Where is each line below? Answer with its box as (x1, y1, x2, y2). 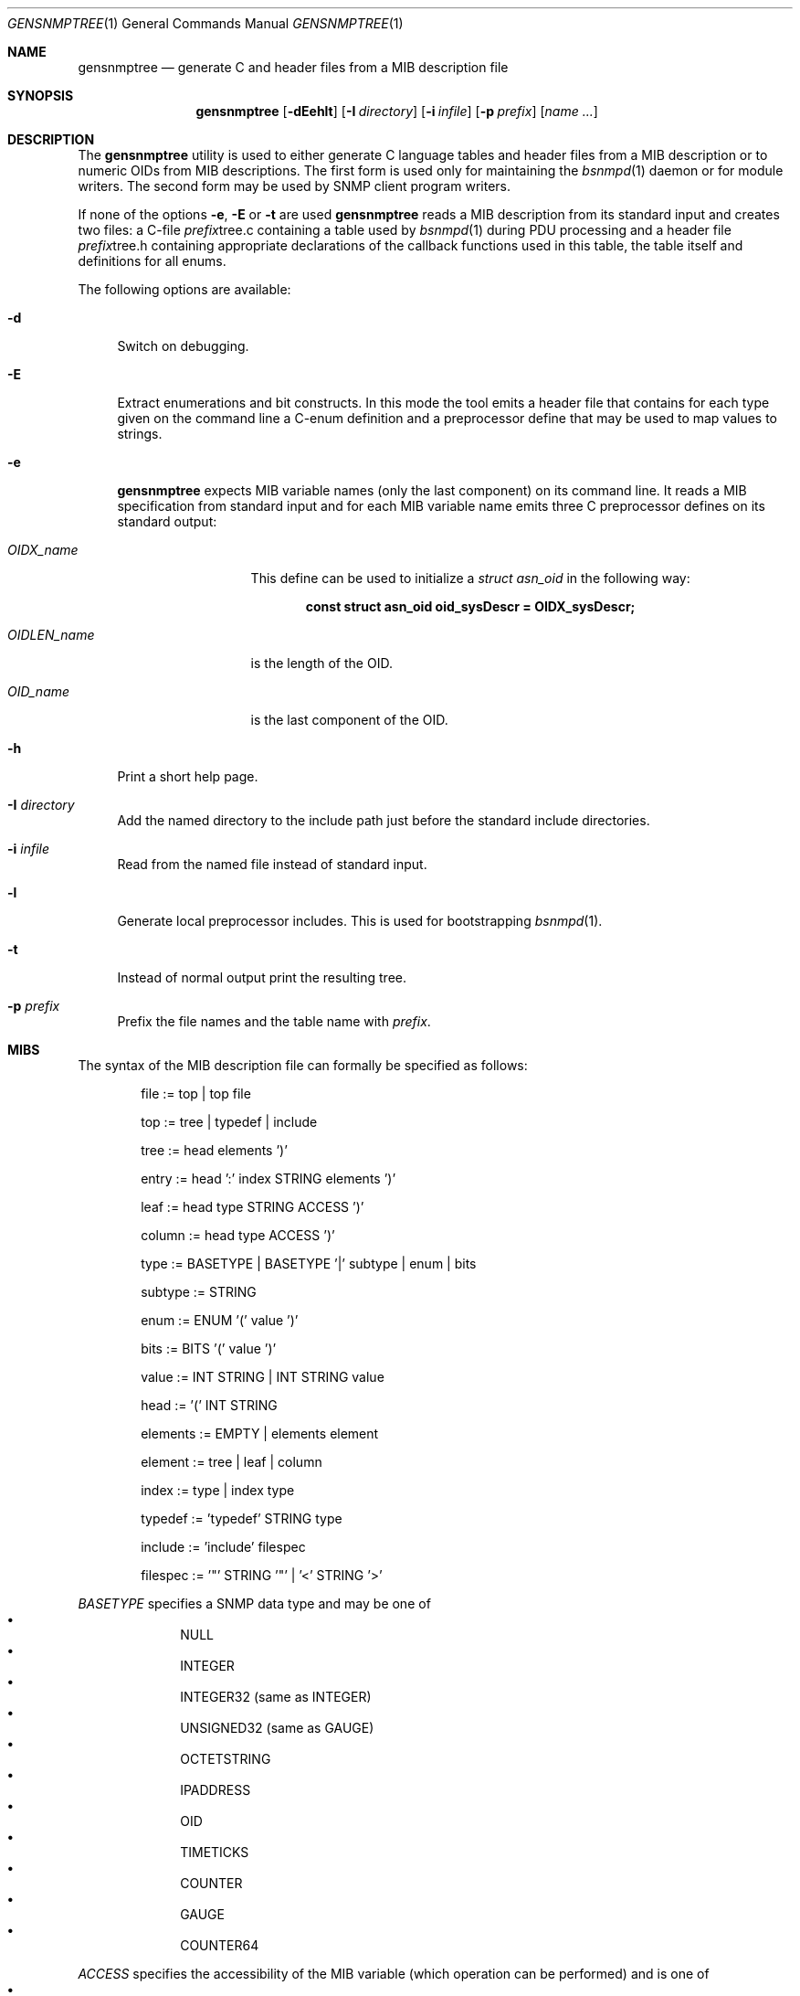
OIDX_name (7, 542, 79, 557)
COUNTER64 (180, 1938, 259, 1953)
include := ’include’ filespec (141, 1539, 306, 1555)
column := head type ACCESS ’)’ (141, 1227, 335, 1243)
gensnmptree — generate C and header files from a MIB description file (78, 59, 509, 75)
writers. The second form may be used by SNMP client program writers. (78, 178, 511, 194)
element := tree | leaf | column (141, 1454, 322, 1470)
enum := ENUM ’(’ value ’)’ (141, 1312, 299, 1328)
